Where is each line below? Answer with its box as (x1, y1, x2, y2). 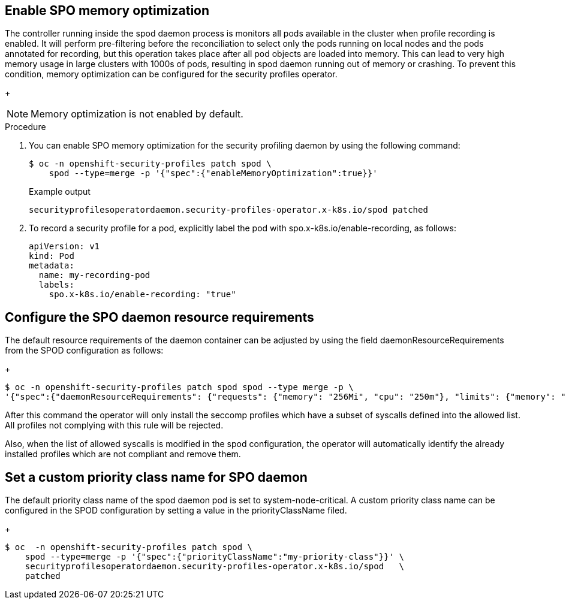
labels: (38, 280, 74, 290)
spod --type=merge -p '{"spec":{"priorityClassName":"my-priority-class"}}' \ (25, 552, 404, 562)
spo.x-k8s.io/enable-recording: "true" (49, 289, 236, 300)
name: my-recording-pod (38, 270, 150, 280)
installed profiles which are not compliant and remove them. (5, 449, 241, 460)
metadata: (29, 261, 74, 271)
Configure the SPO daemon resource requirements (5, 309, 314, 325)
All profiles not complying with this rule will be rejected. (5, 420, 224, 431)
